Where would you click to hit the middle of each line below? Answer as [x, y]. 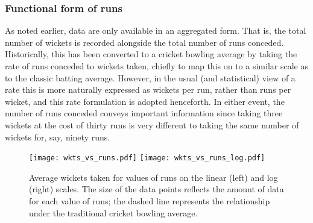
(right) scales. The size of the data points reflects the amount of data [156, 189]
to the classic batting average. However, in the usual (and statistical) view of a [150, 77]
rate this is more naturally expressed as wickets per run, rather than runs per [148, 90]
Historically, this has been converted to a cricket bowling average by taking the [151, 54]
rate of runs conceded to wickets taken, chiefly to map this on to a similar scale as [156, 66]
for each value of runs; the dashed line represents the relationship [150, 201]
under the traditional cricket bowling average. [113, 212]
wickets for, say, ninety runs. [58, 137]
